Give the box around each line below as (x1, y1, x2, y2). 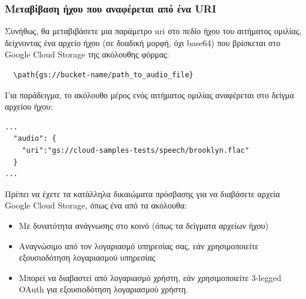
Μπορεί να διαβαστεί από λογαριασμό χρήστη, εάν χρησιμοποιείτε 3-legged (19, 271, 281, 283)
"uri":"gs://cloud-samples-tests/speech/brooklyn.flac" (22, 146, 250, 155)
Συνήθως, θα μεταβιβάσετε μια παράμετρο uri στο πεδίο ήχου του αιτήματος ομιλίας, (5, 25, 302, 37)
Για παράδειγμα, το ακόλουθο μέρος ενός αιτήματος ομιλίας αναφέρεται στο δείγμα (5, 88, 294, 101)
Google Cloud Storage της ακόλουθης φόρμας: (5, 48, 169, 61)
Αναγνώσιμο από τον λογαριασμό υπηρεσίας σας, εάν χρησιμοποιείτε (19, 239, 259, 252)
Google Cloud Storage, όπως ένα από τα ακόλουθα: (5, 199, 187, 212)
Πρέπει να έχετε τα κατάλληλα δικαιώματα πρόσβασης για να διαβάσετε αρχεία (5, 187, 280, 200)
